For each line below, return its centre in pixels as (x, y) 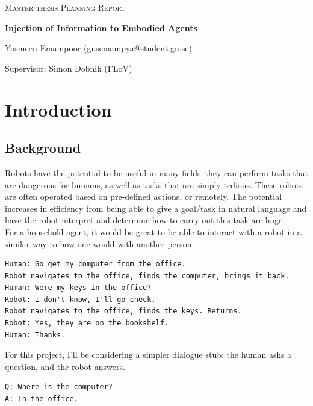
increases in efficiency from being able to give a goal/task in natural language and (156, 208)
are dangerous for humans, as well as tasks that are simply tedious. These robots (154, 184)
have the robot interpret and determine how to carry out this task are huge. (145, 220)
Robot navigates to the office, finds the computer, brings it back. (147, 276)
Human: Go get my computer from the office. (95, 264)
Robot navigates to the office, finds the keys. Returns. (123, 311)
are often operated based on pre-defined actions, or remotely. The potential (144, 196)
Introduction (58, 109)
